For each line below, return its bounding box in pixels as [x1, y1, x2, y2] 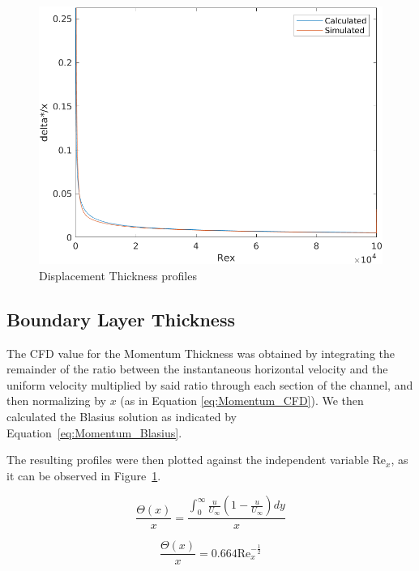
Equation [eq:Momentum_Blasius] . [6, 424, 182, 441]
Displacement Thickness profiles [39, 266, 197, 283]
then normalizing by [6, 392, 106, 409]
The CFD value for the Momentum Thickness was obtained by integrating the [6, 344, 395, 361]
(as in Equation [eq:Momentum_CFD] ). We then [120, 392, 364, 409]
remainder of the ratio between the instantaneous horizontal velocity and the [6, 360, 388, 377]
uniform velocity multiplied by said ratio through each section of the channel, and [6, 376, 413, 393]
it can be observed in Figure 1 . [6, 467, 161, 484]
